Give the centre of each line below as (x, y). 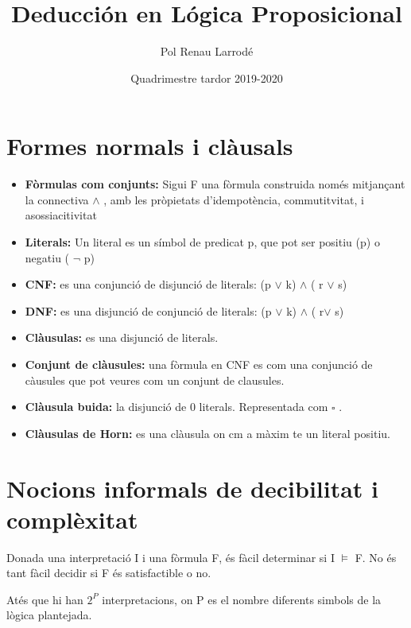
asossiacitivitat (61, 215)
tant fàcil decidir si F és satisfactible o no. (109, 573)
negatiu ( (47, 257)
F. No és (376, 557)
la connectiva (57, 199)
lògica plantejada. (49, 615)
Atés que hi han (45, 599)
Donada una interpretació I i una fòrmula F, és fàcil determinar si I (171, 557)
